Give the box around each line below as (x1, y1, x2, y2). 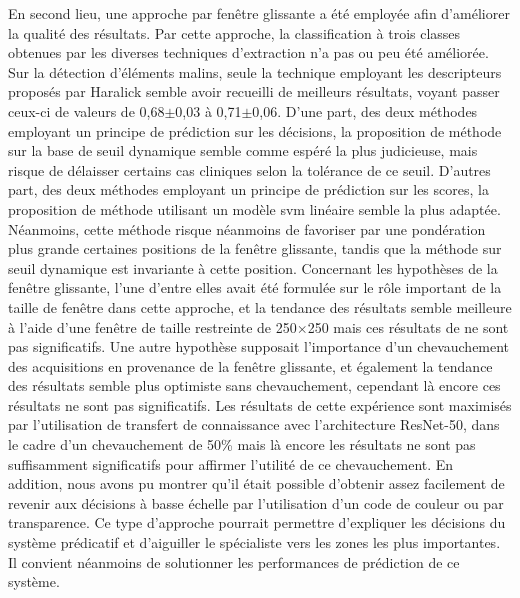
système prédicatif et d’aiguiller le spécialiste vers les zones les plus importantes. (8, 532, 501, 553)
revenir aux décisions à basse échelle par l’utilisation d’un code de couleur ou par (8, 492, 504, 513)
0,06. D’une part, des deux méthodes (252, 100, 478, 121)
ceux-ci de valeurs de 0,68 (8, 100, 165, 121)
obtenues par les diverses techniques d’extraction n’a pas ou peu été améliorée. (8, 42, 489, 63)
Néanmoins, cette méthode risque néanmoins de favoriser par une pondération (8, 218, 486, 239)
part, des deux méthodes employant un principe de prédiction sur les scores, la (8, 179, 489, 200)
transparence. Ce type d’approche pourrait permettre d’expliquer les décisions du (8, 512, 506, 533)
